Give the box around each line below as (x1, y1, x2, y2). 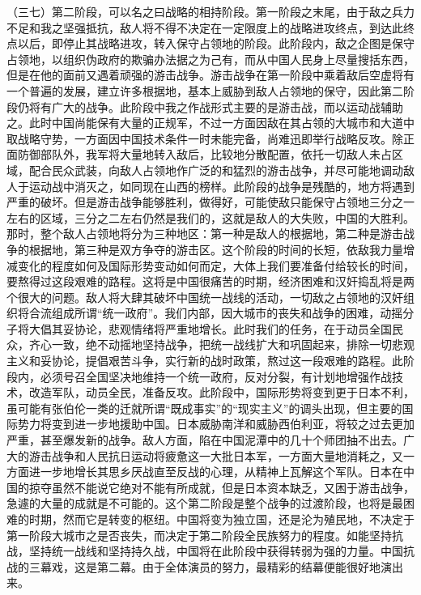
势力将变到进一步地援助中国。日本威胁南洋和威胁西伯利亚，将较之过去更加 (17, 415, 415, 432)
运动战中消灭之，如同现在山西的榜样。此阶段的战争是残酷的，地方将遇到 (28, 177, 415, 194)
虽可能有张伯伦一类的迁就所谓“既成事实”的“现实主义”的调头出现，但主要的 (6, 399, 402, 416)
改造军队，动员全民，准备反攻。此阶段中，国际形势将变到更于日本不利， (28, 384, 415, 401)
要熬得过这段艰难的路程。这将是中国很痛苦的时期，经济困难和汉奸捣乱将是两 (6, 273, 415, 290)
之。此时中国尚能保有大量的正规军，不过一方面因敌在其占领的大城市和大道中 (6, 114, 415, 131)
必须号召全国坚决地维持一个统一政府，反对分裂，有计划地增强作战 (40, 368, 392, 385)
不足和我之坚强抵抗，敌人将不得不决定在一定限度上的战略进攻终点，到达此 (6, 19, 403, 36)
